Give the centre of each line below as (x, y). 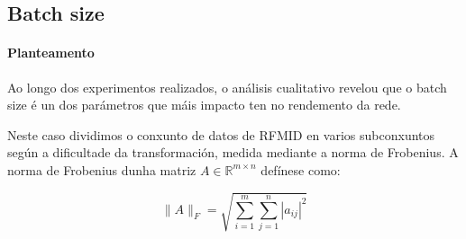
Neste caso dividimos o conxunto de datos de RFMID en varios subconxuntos (221, 134)
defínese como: (301, 169)
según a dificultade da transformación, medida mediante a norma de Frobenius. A (233, 152)
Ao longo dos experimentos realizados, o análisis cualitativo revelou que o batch (227, 87)
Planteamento (51, 53)
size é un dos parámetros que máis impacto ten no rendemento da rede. (204, 105)
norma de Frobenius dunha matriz (102, 169)
